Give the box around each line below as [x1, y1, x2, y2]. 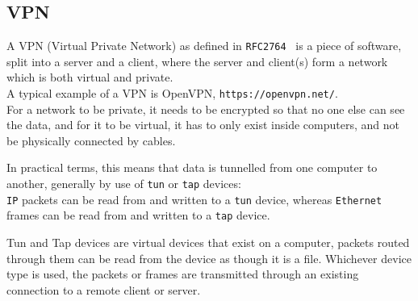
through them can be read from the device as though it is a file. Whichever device [6, 249, 412, 266]
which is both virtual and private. [6, 69, 173, 86]
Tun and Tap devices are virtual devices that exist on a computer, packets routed [6, 234, 410, 251]
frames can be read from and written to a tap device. [6, 207, 270, 224]
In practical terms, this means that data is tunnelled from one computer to [6, 159, 378, 176]
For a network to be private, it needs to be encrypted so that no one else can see [6, 100, 405, 117]
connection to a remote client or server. [6, 281, 201, 298]
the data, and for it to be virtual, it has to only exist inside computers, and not [6, 116, 399, 133]
